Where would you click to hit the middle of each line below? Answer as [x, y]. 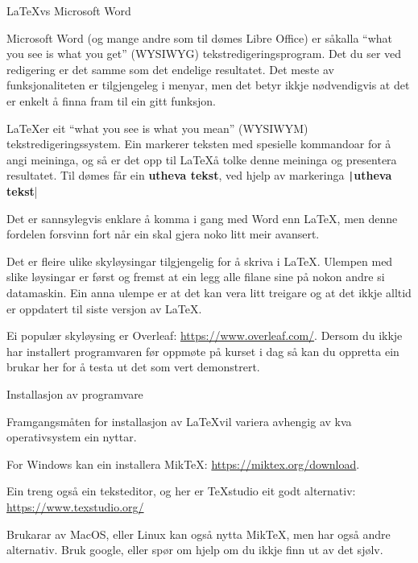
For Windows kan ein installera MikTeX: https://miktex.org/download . [183, 464]
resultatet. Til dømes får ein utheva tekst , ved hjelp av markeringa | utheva [199, 175]
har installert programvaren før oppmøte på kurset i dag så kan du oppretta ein [203, 351]
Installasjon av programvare [75, 393]
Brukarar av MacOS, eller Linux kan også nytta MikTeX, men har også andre [199, 534]
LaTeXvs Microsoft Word [69, 10]
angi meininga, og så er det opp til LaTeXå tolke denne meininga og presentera [202, 159]
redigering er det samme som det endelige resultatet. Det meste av [170, 69]
